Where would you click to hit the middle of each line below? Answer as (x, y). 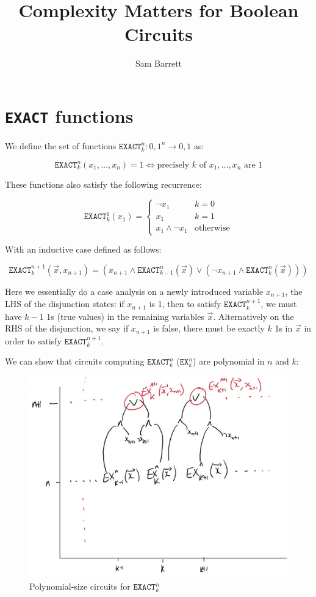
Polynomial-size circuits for (80, 586)
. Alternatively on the (253, 316)
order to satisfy (33, 340)
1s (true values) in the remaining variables (125, 316)
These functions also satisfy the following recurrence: (103, 184)
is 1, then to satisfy (185, 304)
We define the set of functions (61, 145)
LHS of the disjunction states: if (65, 304)
